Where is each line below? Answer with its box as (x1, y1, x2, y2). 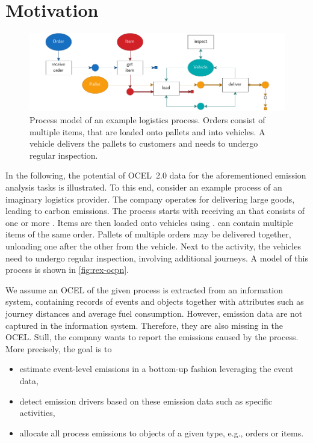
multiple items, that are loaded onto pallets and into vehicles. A (29, 125, 265, 138)
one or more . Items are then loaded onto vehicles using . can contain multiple (5, 216, 293, 228)
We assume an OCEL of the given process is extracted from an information (5, 283, 283, 296)
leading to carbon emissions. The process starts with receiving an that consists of (5, 204, 305, 217)
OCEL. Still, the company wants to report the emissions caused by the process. (5, 331, 299, 343)
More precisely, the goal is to (5, 342, 112, 355)
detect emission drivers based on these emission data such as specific (19, 394, 273, 407)
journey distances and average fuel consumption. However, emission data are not (5, 307, 303, 319)
